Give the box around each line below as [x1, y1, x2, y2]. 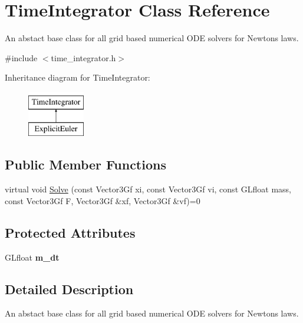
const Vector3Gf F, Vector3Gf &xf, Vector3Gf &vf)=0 [5, 194, 200, 207]
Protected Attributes [5, 223, 136, 241]
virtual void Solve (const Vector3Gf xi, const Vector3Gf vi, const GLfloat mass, [5, 183, 291, 195]
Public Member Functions [5, 155, 166, 174]
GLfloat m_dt [5, 251, 60, 263]
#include [5, 51, 38, 64]
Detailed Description [5, 279, 134, 298]
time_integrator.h [51, 51, 116, 64]
